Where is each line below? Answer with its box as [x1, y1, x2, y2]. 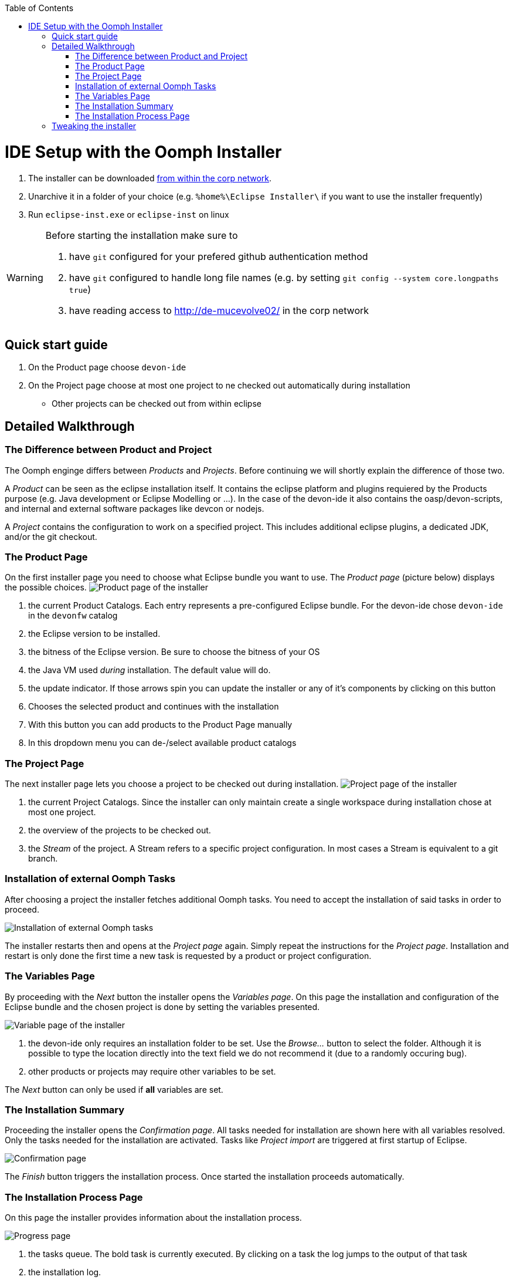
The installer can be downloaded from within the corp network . [28, 173, 271, 183]
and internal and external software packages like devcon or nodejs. [5, 503, 264, 514]
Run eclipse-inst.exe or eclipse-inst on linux [28, 209, 229, 219]
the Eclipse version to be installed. [28, 629, 161, 639]
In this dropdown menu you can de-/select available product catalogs [28, 738, 297, 748]
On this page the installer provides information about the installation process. [5, 1213, 302, 1223]
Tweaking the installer [52, 121, 137, 131]
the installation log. [28, 1267, 101, 1278]
